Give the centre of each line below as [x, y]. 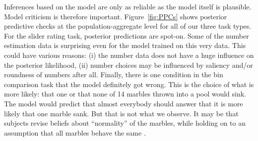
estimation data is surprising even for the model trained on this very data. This [125, 45]
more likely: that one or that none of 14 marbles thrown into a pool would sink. [125, 94]
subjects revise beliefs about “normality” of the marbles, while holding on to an [125, 123]
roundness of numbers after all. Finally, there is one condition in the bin [114, 74]
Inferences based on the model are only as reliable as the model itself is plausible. [128, 6]
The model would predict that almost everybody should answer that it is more [124, 103]
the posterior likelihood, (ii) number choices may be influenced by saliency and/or [129, 65]
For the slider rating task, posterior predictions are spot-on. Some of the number [127, 35]
